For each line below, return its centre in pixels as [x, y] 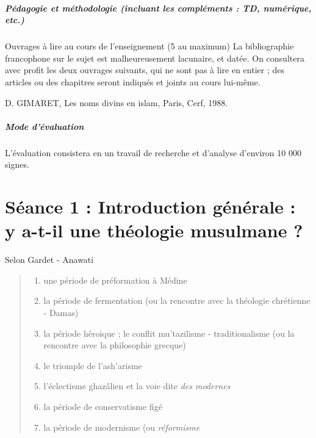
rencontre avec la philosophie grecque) [115, 345]
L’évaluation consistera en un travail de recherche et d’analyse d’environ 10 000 [153, 152]
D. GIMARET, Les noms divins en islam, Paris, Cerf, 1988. [117, 102]
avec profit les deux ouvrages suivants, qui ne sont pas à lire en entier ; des [145, 70]
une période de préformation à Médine [115, 280]
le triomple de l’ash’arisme [93, 365]
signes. [17, 164]
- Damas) [61, 312]
